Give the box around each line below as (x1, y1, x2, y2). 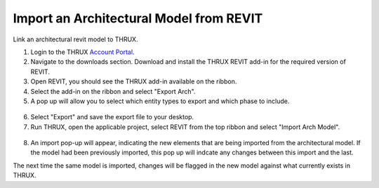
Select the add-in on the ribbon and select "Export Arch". (30, 87, 196, 95)
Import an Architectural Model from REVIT (13, 11, 263, 26)
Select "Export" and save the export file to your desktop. (30, 113, 194, 121)
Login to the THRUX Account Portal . (30, 48, 135, 56)
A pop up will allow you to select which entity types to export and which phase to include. (30, 97, 290, 105)
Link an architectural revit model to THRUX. (13, 35, 138, 43)
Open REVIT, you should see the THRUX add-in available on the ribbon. (30, 77, 237, 86)
